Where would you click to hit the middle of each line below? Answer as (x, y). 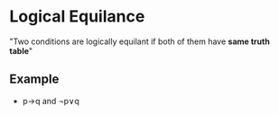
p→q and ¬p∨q (51, 101)
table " (21, 50)
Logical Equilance (77, 17)
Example (34, 80)
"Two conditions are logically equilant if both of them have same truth (140, 41)
